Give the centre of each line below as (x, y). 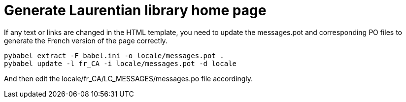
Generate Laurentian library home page (135, 10)
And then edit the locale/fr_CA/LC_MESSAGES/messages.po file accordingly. (129, 78)
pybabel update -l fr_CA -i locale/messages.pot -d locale (120, 63)
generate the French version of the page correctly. (86, 40)
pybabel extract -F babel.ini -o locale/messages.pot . (114, 55)
